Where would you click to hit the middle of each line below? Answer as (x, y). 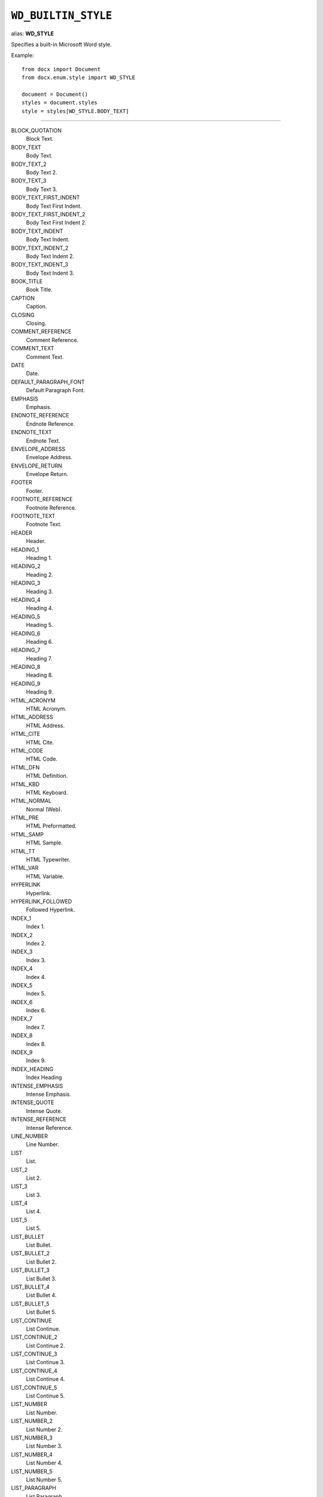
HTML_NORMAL (31, 801)
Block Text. (40, 139)
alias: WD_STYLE (32, 34)
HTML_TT (23, 851)
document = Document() (55, 94)
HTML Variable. (45, 876)
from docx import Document (61, 69)
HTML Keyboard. (47, 792)
